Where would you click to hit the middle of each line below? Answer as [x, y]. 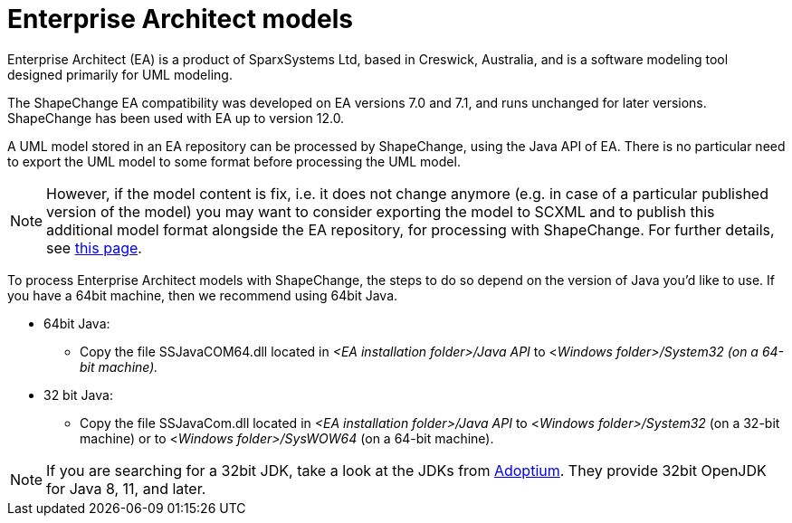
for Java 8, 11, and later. [126, 488]
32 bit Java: [78, 395]
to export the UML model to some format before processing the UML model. [234, 161]
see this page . [94, 247]
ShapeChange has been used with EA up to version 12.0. [176, 118]
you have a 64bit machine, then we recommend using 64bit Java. [203, 295]
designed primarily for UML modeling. [120, 74]
